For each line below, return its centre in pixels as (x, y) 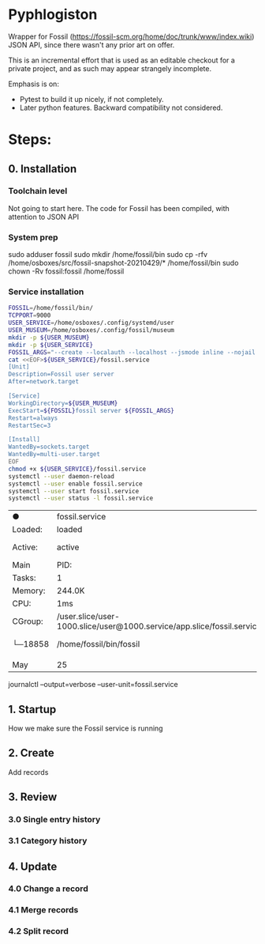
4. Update (33, 866)
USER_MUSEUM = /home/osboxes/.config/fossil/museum (91, 330)
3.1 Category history (48, 841)
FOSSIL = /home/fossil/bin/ (50, 308)
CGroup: (28, 621)
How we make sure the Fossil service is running (86, 728)
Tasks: (24, 578)
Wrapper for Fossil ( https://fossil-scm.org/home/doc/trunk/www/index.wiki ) (131, 36)
